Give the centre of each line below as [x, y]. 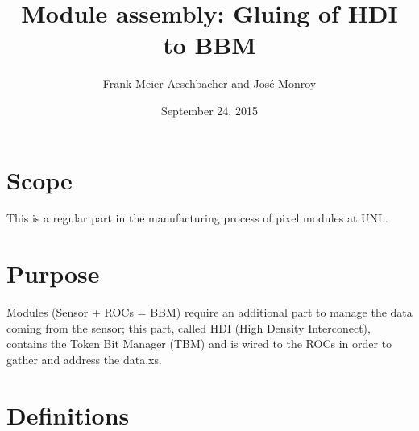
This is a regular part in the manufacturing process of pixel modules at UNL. [197, 218]
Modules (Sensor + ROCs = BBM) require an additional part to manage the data [209, 312]
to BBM [209, 45]
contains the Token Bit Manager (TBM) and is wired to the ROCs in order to [199, 344]
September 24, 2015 [209, 110]
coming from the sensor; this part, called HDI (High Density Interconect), [189, 327]
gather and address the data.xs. [84, 359]
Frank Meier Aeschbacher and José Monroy [209, 83]
